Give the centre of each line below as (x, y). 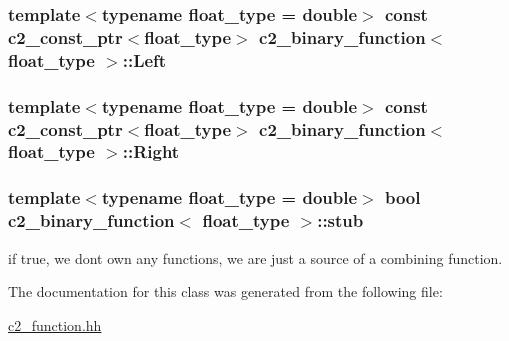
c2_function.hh (55, 324)
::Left (144, 59)
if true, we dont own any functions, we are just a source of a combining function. (255, 257)
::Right (151, 151)
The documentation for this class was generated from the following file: (225, 291)
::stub (340, 220)
